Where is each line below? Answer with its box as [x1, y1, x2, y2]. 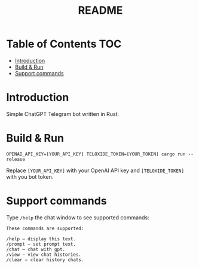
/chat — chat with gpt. [6, 246, 66, 252]
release [6, 156, 26, 162]
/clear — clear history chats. [6, 256, 84, 263]
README [78, 4, 123, 17]
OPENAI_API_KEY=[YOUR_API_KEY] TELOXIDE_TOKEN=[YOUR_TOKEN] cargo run [6, 151, 186, 157]
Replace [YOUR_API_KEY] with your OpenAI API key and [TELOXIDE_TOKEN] [6, 167, 184, 174]
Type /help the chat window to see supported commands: [6, 213, 149, 221]
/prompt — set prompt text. [6, 241, 76, 247]
